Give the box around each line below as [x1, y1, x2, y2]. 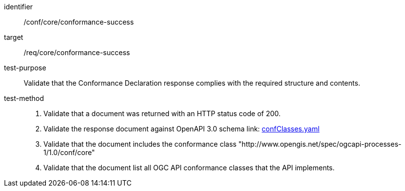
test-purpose [4, 64, 46, 72]
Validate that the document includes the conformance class [43, 140, 237, 148]
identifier [4, 2, 33, 11]
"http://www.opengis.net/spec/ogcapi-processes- [238, 140, 402, 148]
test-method [4, 94, 44, 102]
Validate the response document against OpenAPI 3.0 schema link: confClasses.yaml [43, 125, 320, 133]
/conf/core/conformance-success [24, 18, 134, 26]
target [4, 33, 23, 41]
